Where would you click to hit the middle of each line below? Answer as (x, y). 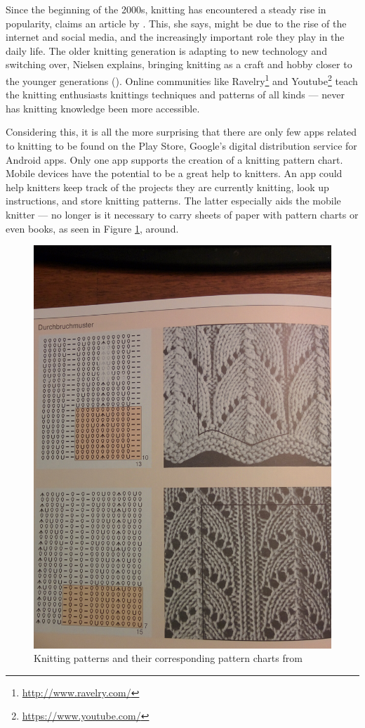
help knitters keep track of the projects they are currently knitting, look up (167, 187)
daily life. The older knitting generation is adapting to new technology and (166, 50)
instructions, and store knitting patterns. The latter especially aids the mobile (173, 201)
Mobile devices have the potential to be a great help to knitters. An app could (174, 173)
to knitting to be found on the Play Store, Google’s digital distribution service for (181, 145)
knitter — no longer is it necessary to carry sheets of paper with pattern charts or (182, 214)
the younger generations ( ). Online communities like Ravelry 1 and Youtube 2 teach (182, 79)
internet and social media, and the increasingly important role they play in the (175, 37)
